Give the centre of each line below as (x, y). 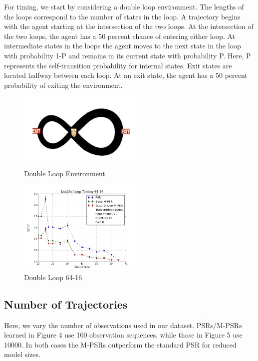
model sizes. (22, 354)
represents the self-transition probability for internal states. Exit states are (118, 65)
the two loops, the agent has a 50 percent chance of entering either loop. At (120, 36)
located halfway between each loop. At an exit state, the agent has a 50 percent (126, 75)
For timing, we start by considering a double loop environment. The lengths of (124, 6)
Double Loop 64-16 (53, 277)
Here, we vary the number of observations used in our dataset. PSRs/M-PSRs (123, 325)
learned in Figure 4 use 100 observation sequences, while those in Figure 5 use (123, 335)
